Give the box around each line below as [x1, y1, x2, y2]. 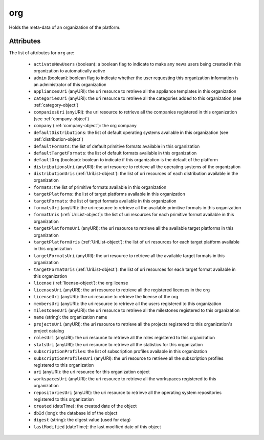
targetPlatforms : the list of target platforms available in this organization [33, 191, 185, 197]
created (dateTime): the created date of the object [33, 403, 137, 409]
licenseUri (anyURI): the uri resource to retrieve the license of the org [33, 294, 178, 300]
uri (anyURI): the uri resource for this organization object [33, 369, 150, 375]
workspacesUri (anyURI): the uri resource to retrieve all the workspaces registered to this [33, 375, 217, 381]
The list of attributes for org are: [9, 50, 74, 56]
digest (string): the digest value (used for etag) [33, 417, 131, 423]
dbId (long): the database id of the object [33, 410, 117, 416]
